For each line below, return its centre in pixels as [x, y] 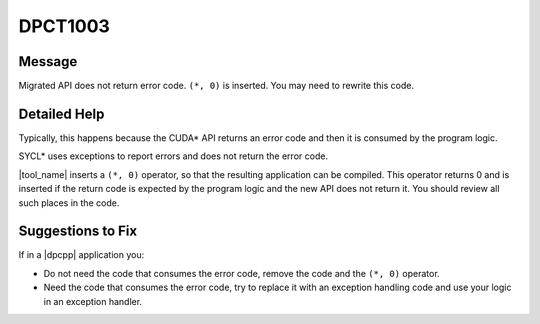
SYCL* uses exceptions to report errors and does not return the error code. [173, 156]
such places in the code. [69, 202]
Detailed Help [61, 113]
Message [48, 61]
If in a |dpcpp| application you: [81, 255]
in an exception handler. [93, 301]
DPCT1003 [64, 26]
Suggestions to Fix [78, 231]
